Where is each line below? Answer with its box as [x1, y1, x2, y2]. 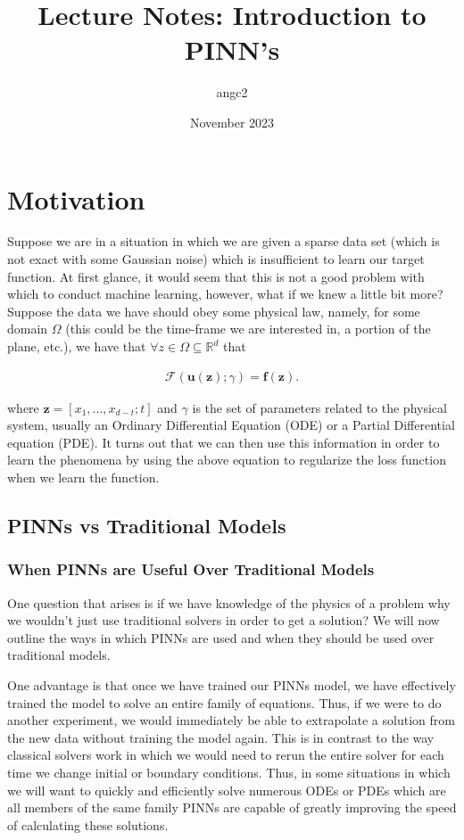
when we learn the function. [7, 468, 160, 486]
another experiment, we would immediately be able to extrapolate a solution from [7, 711, 455, 729]
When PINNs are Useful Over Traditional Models [7, 558, 375, 581]
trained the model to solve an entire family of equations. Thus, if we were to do [7, 693, 442, 712]
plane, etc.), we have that [7, 337, 146, 355]
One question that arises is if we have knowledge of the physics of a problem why [7, 593, 451, 612]
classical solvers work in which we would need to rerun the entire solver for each [7, 745, 444, 764]
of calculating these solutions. [7, 815, 169, 834]
